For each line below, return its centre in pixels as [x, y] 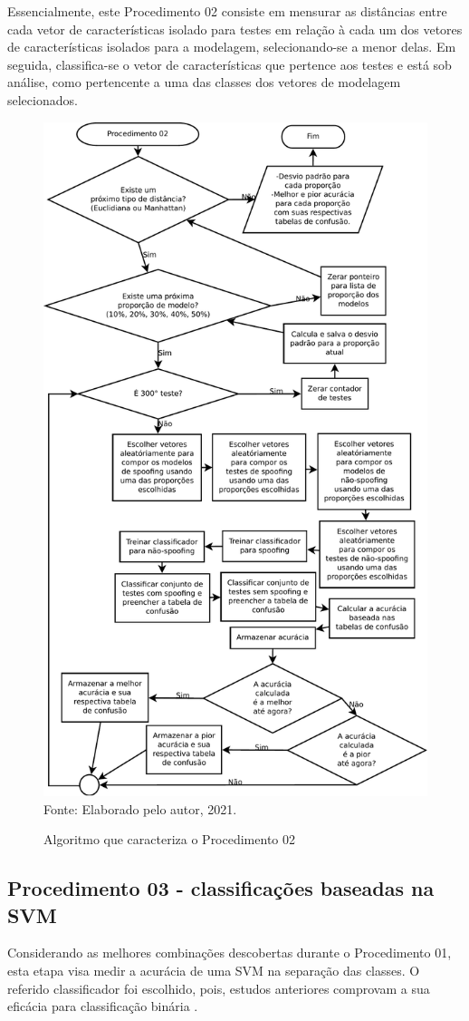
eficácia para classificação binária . [103, 1006]
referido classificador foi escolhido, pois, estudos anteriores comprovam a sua [219, 988]
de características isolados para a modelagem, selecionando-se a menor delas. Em [232, 47]
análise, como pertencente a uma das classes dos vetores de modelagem [204, 82]
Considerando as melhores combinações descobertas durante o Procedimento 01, [230, 953]
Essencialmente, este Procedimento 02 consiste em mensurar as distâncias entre [227, 11]
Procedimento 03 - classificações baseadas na [221, 888]
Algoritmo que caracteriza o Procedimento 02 [169, 839]
